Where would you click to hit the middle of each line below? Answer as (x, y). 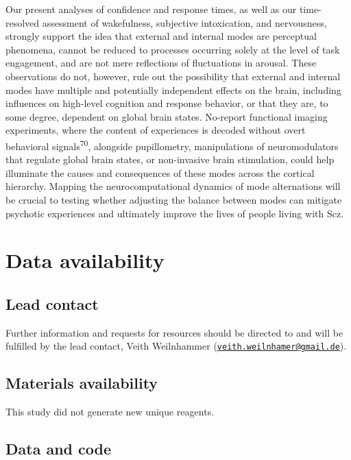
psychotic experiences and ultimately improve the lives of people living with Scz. (175, 213)
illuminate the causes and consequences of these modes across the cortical (160, 172)
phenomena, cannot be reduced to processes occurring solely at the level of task (173, 49)
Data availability (85, 260)
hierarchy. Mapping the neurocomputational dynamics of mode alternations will (173, 186)
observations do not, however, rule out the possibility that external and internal (173, 76)
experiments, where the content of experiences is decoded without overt (156, 130)
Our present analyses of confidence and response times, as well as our (151, 9)
